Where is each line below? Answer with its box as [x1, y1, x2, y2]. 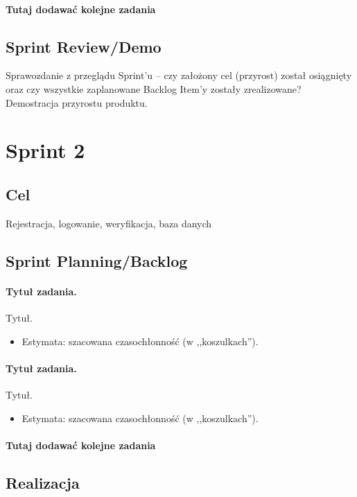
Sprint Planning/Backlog [6, 250, 188, 271]
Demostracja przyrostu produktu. [6, 95, 148, 110]
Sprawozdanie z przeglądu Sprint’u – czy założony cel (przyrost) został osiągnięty [6, 68, 352, 82]
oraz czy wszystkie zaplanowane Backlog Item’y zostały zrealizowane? [6, 81, 302, 96]
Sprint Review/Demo [6, 35, 162, 57]
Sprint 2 [6, 136, 85, 164]
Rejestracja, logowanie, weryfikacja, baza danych [6, 216, 212, 230]
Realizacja [6, 471, 80, 493]
